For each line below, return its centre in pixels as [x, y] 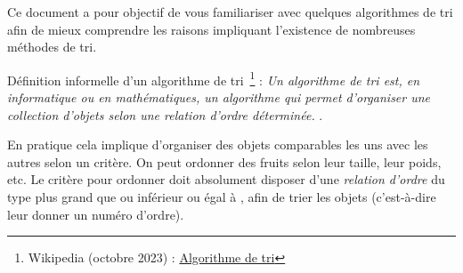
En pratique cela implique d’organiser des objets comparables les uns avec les [218, 145]
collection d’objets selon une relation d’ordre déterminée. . [165, 114]
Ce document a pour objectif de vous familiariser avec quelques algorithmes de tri [230, 12]
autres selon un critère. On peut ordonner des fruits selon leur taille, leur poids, [224, 161]
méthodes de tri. [52, 47]
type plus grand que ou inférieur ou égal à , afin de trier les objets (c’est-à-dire [222, 197]
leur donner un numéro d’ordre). [96, 214]
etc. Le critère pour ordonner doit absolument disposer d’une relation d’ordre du [226, 179]
